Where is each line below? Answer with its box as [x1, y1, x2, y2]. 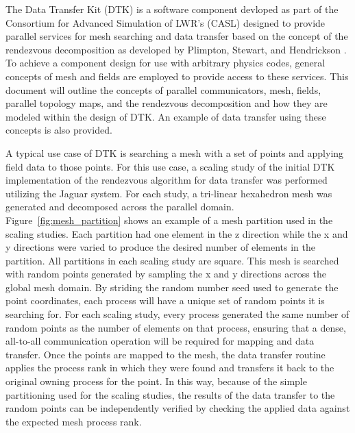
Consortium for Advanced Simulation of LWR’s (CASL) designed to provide [5, 15, 326, 29]
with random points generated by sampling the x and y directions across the [5, 267, 326, 281]
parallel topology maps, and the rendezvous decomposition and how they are [5, 96, 328, 110]
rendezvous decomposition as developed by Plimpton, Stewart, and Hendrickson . [5, 42, 347, 56]
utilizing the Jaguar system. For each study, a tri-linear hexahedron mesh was [5, 186, 332, 200]
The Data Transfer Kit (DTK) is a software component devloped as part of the [5, 2, 339, 16]
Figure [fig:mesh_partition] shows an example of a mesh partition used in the [5, 212, 333, 227]
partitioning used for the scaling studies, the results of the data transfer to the [5, 387, 335, 401]
